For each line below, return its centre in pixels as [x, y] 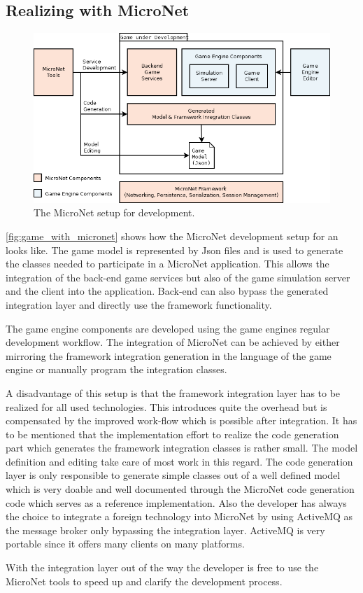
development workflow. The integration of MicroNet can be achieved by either [173, 342]
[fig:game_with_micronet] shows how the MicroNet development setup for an [172, 236]
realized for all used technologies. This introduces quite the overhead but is [166, 406]
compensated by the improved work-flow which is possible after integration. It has [181, 420]
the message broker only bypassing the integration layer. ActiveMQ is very [165, 530]
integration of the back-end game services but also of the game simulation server [178, 277]
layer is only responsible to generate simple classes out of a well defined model [173, 475]
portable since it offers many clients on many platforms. [125, 544]
